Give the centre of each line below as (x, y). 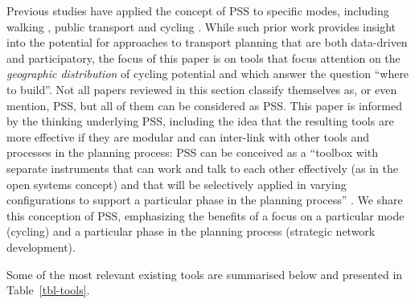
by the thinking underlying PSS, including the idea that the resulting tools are (200, 121)
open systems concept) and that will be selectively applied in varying (177, 184)
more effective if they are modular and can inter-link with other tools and (188, 136)
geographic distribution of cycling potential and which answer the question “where (208, 74)
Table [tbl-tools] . (48, 290)
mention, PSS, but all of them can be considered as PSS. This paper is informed (205, 105)
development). (41, 246)
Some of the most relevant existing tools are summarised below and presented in (205, 274)
